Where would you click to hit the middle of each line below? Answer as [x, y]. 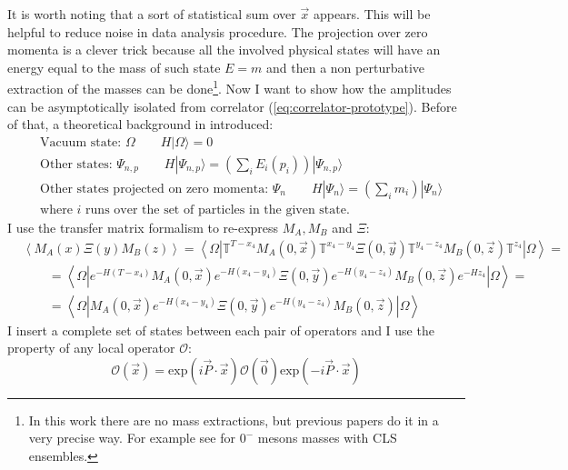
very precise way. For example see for [132, 438]
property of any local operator [91, 348]
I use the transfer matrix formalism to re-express [143, 227]
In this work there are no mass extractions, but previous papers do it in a [234, 420]
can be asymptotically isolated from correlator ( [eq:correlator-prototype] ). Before [232, 106]
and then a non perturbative [345, 67]
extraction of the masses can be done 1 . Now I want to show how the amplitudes [229, 87]
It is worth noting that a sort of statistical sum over [152, 14]
